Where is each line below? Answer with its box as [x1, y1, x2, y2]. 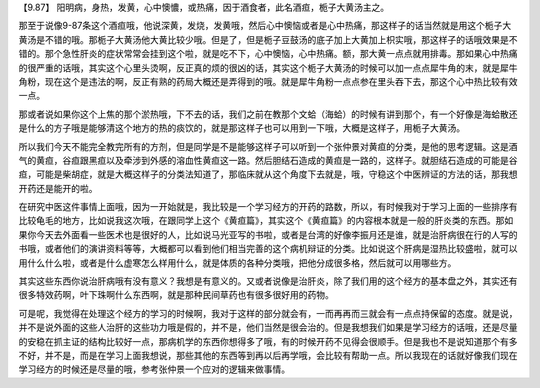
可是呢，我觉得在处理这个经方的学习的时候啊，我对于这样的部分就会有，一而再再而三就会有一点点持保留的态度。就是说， [18, 307, 518, 319]
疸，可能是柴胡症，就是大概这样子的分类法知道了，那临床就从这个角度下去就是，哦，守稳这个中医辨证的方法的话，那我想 [18, 168, 518, 180]
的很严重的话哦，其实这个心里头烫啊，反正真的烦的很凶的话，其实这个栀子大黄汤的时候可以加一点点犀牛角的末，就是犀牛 [18, 61, 518, 74]
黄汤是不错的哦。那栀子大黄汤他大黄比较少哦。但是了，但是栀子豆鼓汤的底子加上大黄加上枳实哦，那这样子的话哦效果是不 [18, 33, 518, 45]
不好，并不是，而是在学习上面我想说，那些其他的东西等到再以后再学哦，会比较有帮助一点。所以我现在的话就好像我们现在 [18, 349, 518, 361]
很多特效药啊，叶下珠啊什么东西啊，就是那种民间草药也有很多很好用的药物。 [18, 289, 334, 301]
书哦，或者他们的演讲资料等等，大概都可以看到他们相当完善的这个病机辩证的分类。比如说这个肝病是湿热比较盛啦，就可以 [18, 243, 518, 255]
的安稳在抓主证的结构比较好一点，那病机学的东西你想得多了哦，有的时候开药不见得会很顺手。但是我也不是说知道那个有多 [18, 335, 518, 347]
